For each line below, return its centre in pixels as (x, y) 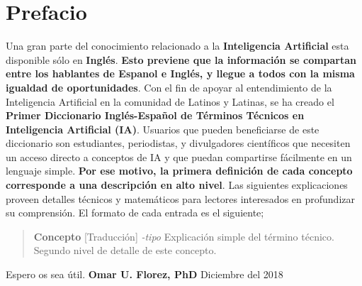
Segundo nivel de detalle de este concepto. (125, 250)
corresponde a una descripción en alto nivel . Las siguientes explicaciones (177, 185)
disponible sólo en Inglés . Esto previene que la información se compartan (181, 59)
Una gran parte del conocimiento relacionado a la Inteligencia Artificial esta (177, 46)
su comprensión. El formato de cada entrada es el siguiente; (135, 213)
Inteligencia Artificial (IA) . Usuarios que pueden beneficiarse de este (163, 129)
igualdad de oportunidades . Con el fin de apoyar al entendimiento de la (169, 87)
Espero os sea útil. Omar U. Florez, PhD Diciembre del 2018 (145, 274)
